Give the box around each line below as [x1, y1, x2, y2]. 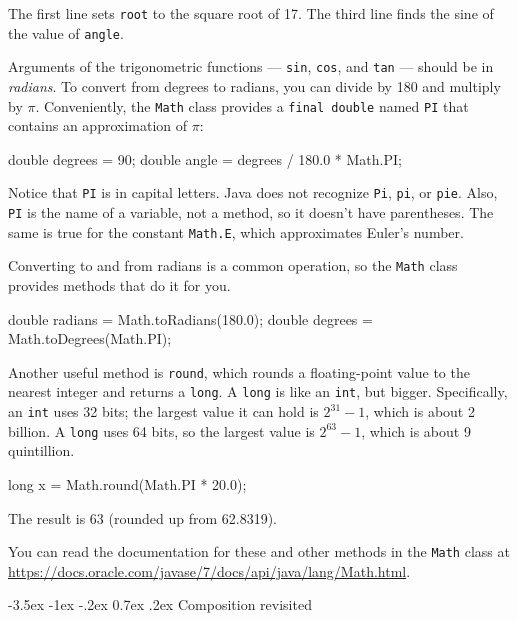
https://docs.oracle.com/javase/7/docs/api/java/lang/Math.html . [8, 560, 411, 581]
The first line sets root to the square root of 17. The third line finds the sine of [8, 3, 494, 23]
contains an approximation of [8, 115, 188, 136]
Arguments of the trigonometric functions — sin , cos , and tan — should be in [8, 56, 494, 77]
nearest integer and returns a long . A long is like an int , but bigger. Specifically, [8, 381, 508, 402]
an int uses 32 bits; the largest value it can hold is [8, 401, 319, 422]
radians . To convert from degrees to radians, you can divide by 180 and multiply [8, 75, 501, 96]
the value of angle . [8, 22, 124, 43]
